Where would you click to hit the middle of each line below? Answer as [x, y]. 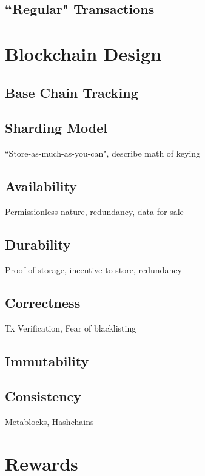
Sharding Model [56, 128]
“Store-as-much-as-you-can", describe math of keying [103, 153]
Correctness [43, 302]
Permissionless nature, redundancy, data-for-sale [94, 211]
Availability [41, 186]
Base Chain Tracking [72, 92]
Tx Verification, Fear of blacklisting [71, 328]
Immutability [47, 360]
